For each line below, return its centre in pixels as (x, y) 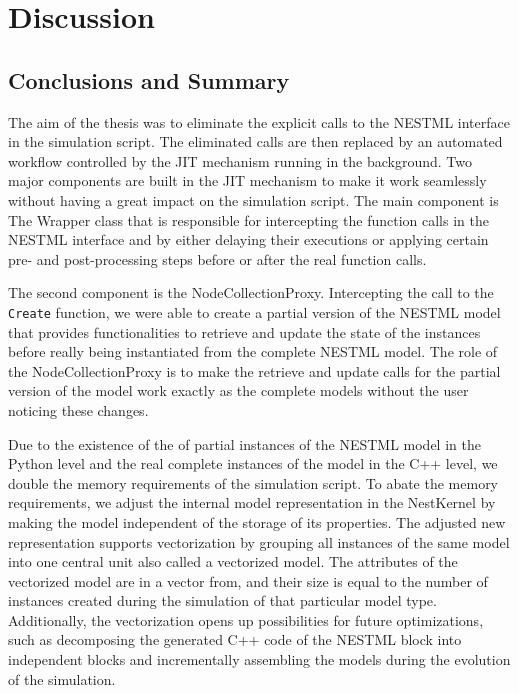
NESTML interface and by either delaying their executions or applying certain (248, 239)
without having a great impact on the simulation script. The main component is (253, 199)
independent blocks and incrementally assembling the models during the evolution (259, 659)
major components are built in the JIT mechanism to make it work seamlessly (247, 180)
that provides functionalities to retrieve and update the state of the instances (244, 331)
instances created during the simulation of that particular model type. (222, 600)
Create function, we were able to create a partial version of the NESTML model (254, 311)
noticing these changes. (78, 409)
